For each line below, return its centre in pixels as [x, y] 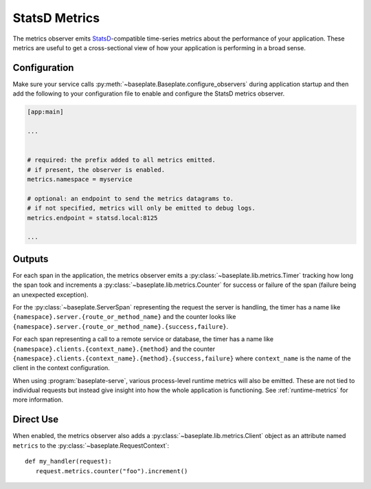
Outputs [31, 259]
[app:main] [45, 112]
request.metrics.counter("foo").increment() [112, 471]
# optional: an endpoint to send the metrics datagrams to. [131, 198]
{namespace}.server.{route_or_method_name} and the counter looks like [124, 317]
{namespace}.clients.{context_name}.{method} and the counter [114, 349]
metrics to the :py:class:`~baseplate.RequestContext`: [91, 445]
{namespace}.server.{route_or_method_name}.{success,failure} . [121, 326]
